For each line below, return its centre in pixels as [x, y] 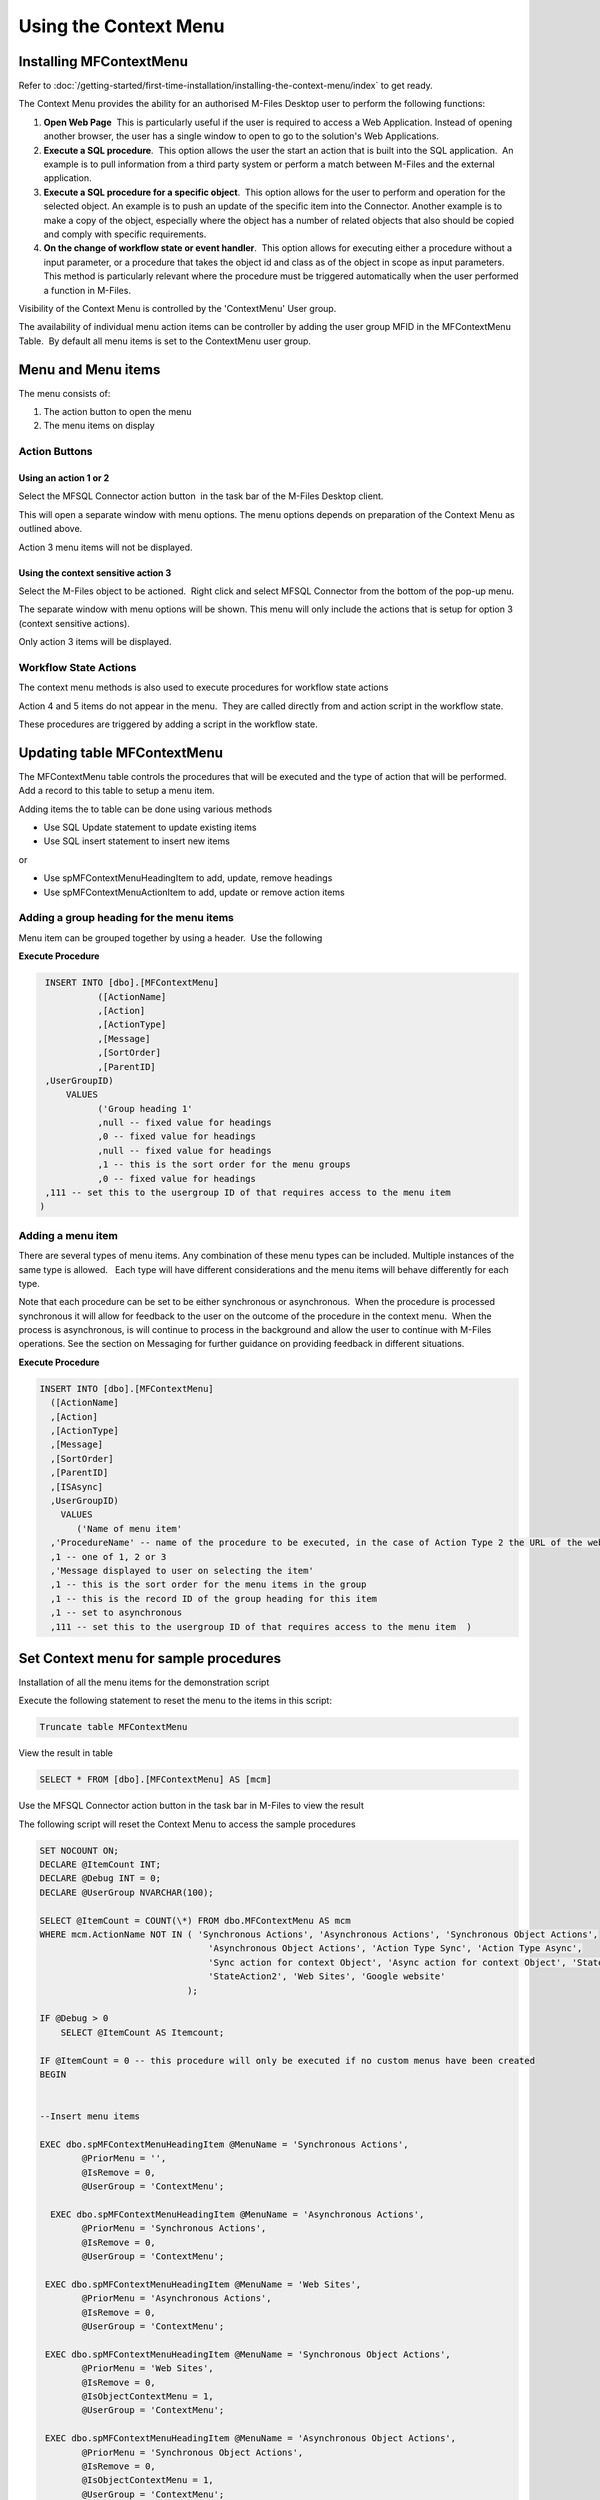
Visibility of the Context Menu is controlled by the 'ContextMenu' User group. [177, 308]
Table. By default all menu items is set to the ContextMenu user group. [165, 341]
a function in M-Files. [87, 290]
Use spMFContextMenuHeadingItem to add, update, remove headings [188, 878]
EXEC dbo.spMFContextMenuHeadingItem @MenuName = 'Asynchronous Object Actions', [251, 2438]
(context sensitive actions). [74, 623]
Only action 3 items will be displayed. [95, 642]
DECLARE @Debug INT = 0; [100, 1878]
